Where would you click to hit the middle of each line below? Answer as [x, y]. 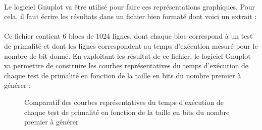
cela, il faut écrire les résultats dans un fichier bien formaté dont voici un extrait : [130, 16]
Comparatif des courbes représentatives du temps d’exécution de [124, 102]
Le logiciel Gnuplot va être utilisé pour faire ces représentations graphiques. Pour [130, 6]
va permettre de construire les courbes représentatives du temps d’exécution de [126, 66]
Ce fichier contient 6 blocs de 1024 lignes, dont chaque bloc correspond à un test [128, 36]
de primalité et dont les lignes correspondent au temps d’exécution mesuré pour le [131, 45]
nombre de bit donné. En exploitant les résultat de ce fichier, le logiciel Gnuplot [127, 55]
